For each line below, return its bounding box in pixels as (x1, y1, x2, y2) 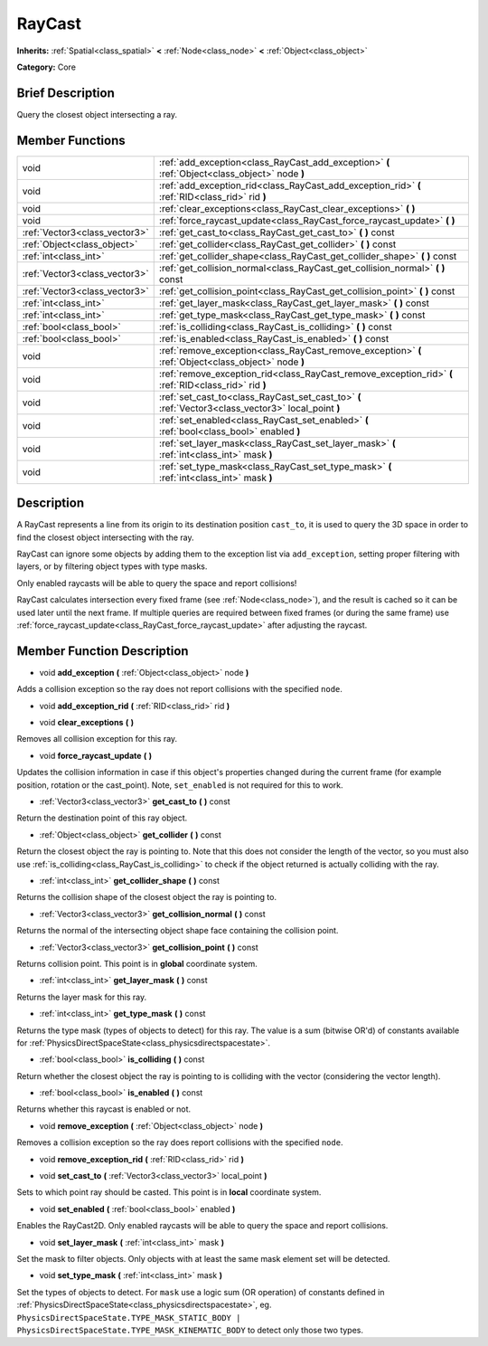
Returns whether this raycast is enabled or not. (16, 1104, 192, 1114)
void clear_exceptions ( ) (39, 717, 135, 728)
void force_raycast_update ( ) (39, 750, 153, 761)
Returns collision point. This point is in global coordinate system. (16, 958, 258, 969)
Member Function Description (16, 643, 189, 659)
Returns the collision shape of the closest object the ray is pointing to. (16, 892, 277, 903)
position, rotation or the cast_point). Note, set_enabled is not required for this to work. (16, 779, 343, 791)
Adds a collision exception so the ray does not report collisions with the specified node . (16, 684, 343, 695)
